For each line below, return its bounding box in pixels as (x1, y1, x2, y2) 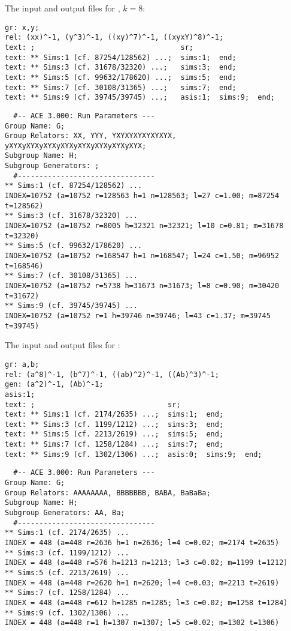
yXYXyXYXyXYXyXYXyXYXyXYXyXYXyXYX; (5, 141, 147, 150)
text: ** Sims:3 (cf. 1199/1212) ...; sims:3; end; (5, 420, 224, 429)
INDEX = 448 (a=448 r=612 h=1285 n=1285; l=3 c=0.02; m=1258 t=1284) (5, 598, 288, 607)
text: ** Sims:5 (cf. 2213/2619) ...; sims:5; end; (5, 430, 224, 439)
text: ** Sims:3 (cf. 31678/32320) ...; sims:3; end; (5, 63, 237, 72)
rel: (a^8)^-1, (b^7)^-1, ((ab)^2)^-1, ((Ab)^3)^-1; (5, 370, 219, 379)
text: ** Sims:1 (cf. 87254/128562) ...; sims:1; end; (5, 53, 237, 62)
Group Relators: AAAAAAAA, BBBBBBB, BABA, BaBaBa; (5, 488, 211, 497)
